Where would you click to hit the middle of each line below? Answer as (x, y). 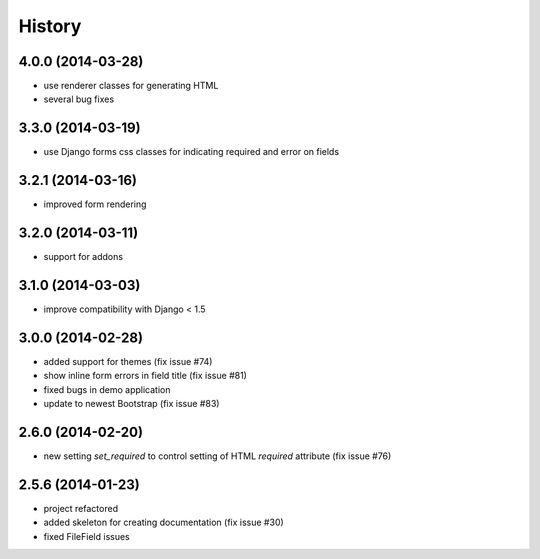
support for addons (83, 257)
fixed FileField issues (86, 536)
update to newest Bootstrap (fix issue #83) (131, 404)
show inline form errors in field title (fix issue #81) (145, 376)
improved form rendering (95, 204)
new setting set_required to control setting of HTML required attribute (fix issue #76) (217, 456)
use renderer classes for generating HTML (131, 86)
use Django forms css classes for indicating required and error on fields (191, 152)
